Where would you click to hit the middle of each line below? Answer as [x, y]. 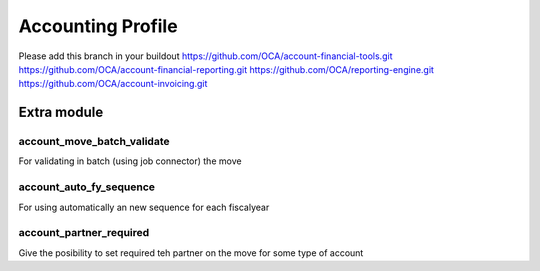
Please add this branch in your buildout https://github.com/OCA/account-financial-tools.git [205, 56]
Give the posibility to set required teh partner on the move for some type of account [191, 252]
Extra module [61, 112]
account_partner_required [84, 233]
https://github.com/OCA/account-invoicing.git [113, 84]
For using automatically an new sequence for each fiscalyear [144, 207]
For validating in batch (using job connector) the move [130, 161]
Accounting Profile [98, 26]
